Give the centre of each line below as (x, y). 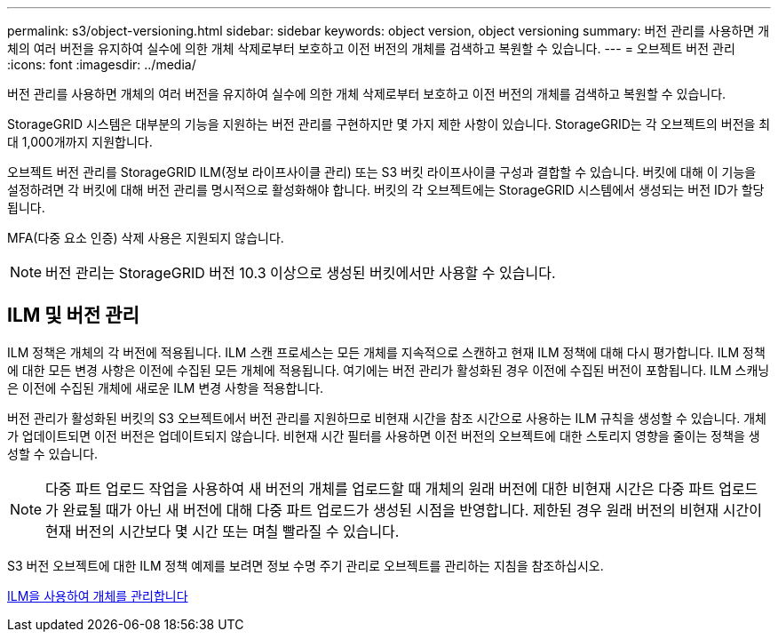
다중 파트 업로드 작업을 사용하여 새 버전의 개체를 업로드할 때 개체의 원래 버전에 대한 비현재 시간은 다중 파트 (380, 488)
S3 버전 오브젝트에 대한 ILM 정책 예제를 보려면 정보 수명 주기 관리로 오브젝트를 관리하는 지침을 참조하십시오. (306, 565)
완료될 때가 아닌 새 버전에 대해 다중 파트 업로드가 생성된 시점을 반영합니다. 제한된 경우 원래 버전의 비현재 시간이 (412, 510)
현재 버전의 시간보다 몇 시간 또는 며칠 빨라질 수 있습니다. (222, 531)
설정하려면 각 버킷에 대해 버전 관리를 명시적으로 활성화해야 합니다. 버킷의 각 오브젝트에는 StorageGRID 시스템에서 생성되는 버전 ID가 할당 (386, 190)
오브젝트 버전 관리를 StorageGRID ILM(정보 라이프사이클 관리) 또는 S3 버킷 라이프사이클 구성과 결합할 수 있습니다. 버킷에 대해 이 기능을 (382, 172)
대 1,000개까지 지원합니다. (80, 142)
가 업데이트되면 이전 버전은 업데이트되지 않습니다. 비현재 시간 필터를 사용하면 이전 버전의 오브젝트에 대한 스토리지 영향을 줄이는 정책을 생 (384, 435)
